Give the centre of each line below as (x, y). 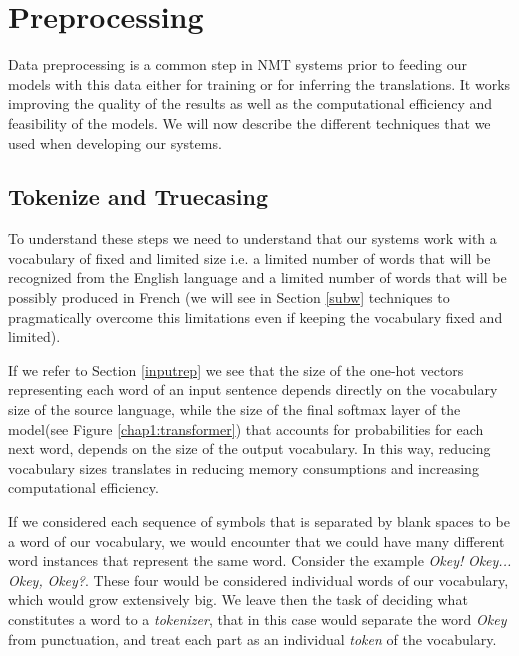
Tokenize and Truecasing (138, 196)
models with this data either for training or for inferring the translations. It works (259, 83)
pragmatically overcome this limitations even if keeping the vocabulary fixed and (255, 316)
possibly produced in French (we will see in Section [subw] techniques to (229, 297)
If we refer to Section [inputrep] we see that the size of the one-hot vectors (236, 369)
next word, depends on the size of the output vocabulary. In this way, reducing (249, 448)
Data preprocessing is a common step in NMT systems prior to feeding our (238, 64)
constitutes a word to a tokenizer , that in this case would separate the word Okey (257, 618)
